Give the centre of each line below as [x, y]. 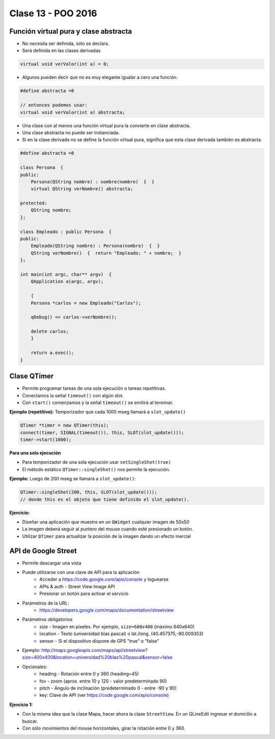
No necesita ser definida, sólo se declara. [66, 44]
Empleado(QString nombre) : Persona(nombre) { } [95, 246]
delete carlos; [50, 332]
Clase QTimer [32, 376]
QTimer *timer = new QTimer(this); [64, 426]
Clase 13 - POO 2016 [53, 13]
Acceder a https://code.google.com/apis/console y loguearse [104, 579]
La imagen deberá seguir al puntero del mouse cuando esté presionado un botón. [108, 529]
